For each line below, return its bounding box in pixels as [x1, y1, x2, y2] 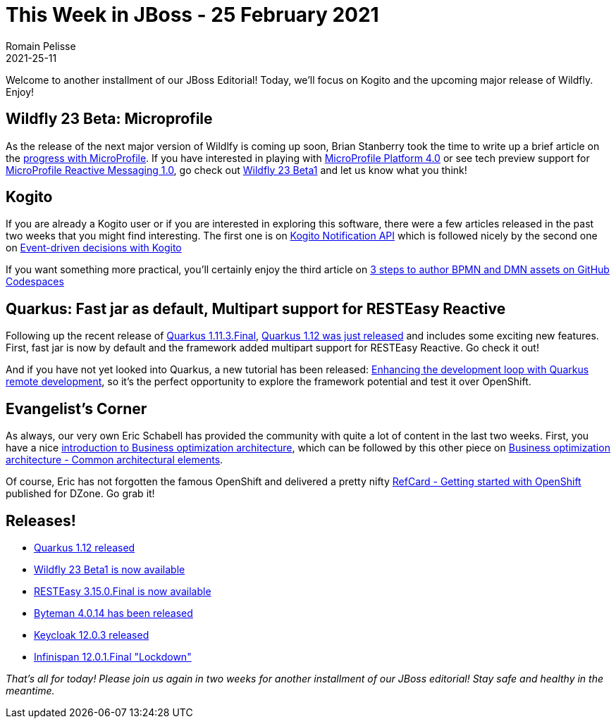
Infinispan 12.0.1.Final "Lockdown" [34, 650, 192, 663]
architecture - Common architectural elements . [6, 454, 223, 466]
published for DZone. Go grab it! [6, 487, 155, 500]
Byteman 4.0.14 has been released [34, 606, 193, 619]
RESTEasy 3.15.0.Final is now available [34, 585, 211, 597]
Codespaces [6, 275, 64, 288]
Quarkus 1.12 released [34, 541, 135, 554]
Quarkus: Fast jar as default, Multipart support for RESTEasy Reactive [6, 299, 506, 318]
